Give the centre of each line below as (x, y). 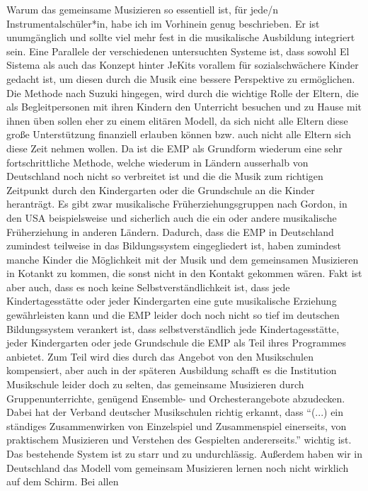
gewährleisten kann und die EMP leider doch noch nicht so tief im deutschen (173, 315)
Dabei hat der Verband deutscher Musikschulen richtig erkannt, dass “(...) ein (175, 412)
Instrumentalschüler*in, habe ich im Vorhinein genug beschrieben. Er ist (163, 23)
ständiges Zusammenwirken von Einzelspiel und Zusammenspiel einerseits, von (177, 425)
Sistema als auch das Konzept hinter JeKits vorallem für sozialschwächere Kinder (183, 65)
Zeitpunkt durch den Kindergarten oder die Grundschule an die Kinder (161, 190)
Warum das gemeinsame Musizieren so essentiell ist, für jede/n (143, 9)
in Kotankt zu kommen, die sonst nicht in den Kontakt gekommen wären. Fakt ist (184, 273)
